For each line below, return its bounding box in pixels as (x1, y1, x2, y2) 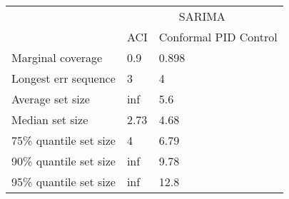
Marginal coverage (11, 49, 103, 66)
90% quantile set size (11, 153, 116, 169)
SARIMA (178, 8, 225, 24)
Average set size (11, 91, 90, 107)
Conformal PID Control (158, 29, 278, 45)
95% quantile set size (11, 173, 116, 190)
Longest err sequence (11, 70, 116, 86)
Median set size (11, 111, 88, 128)
